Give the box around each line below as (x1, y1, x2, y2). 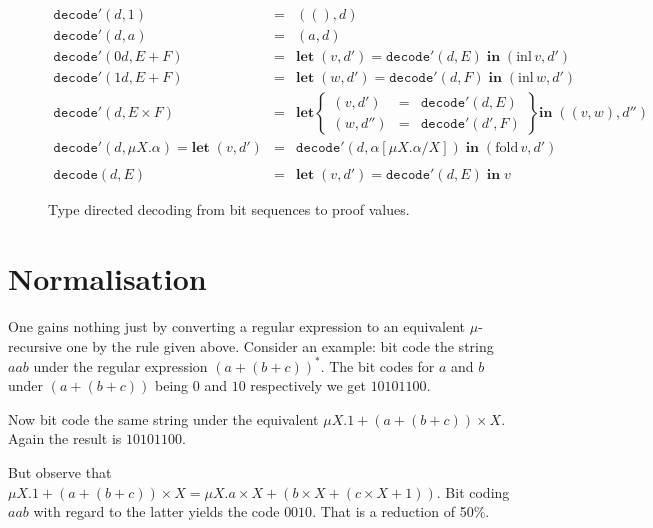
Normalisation (8, 258, 207, 299)
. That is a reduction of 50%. (312, 501, 490, 522)
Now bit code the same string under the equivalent (8, 408, 319, 429)
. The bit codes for (320, 355, 435, 376)
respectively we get (250, 375, 366, 396)
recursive (8, 335, 62, 356)
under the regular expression (33, 355, 208, 376)
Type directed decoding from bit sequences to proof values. (48, 199, 410, 220)
